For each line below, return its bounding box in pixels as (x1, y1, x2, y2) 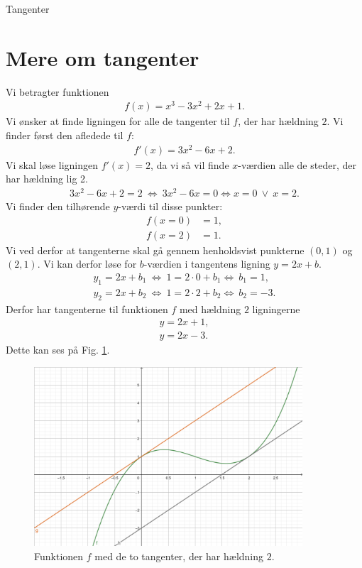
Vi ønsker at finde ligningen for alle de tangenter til (6, 114, 230, 129)
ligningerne (252, 301, 300, 316)
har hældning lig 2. (6, 171, 88, 186)
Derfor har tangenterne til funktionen (6, 301, 168, 316)
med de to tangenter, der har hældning (94, 548, 264, 563)
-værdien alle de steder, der (238, 157, 356, 172)
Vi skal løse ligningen (6, 157, 99, 172)
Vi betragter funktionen (6, 84, 109, 99)
